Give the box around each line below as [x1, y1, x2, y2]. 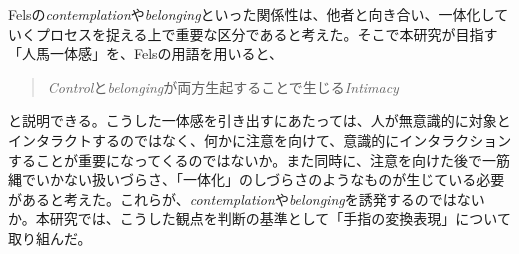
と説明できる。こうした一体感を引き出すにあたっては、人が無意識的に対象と [8, 110, 511, 131]
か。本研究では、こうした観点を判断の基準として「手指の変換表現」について [8, 208, 511, 229]
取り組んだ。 [8, 227, 92, 248]
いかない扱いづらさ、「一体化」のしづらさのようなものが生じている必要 [35, 169, 505, 190]
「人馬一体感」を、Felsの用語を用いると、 [8, 43, 284, 64]
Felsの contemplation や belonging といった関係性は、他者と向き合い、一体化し [8, 4, 495, 24]
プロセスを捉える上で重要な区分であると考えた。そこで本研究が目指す [35, 23, 498, 44]
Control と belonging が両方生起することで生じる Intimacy [47, 76, 399, 97]
